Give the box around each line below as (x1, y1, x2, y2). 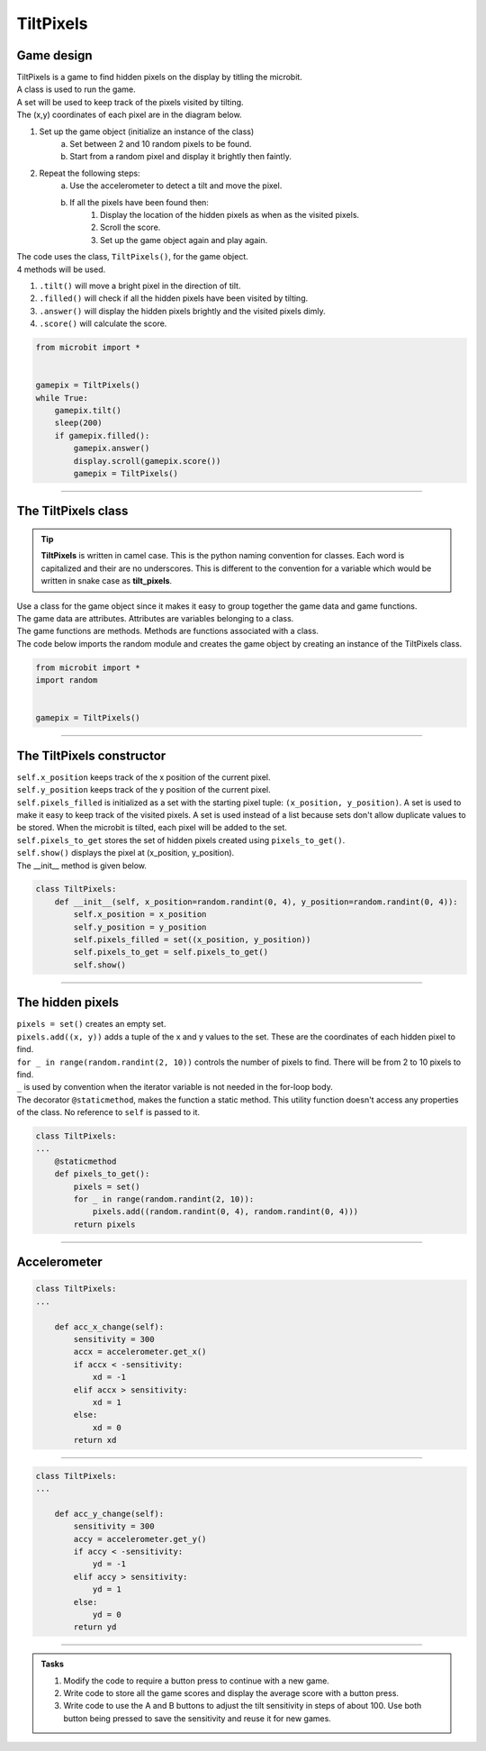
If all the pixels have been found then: (69, 196, 209, 207)
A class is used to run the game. (16, 84, 137, 95)
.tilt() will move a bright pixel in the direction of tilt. (39, 280, 241, 291)
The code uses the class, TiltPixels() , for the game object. (16, 251, 249, 262)
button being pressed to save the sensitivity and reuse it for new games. (63, 1712, 332, 1724)
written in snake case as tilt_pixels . (40, 576, 173, 586)
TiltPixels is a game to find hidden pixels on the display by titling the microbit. (16, 72, 303, 83)
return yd (73, 1622, 117, 1632)
